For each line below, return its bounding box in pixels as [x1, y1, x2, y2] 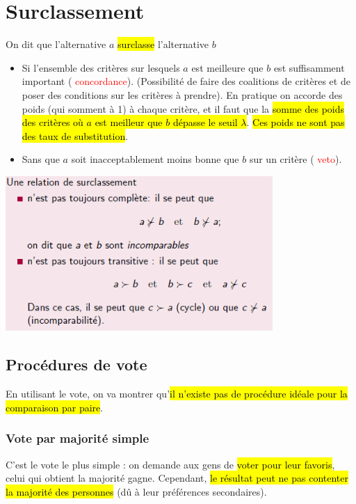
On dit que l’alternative [6, 37, 106, 52]
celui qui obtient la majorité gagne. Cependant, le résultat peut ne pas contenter [6, 471, 349, 485]
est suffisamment [273, 60, 345, 74]
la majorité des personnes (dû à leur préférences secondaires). [6, 484, 267, 498]
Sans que [22, 152, 60, 166]
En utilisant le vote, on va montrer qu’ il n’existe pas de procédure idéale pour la [6, 386, 348, 401]
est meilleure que [191, 60, 264, 74]
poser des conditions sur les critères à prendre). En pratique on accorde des [22, 87, 343, 102]
